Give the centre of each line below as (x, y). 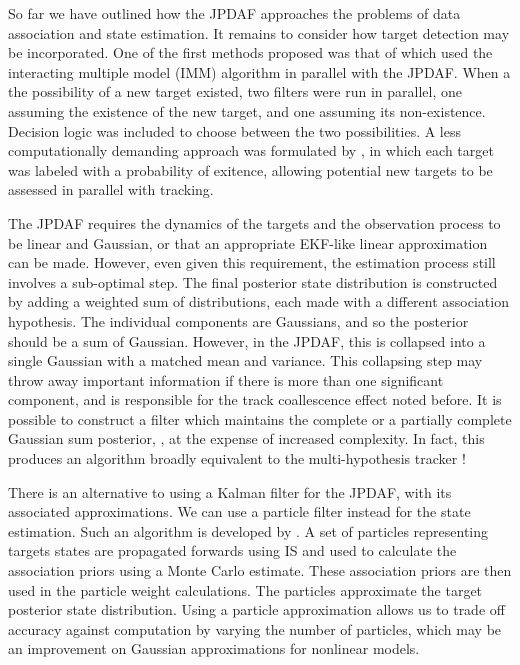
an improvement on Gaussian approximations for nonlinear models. (214, 648)
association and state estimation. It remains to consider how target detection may (259, 32)
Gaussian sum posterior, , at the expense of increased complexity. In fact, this (246, 438)
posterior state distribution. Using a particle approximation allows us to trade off (256, 609)
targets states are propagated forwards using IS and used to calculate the (232, 550)
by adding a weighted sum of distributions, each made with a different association (258, 301)
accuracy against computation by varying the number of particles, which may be (255, 628)
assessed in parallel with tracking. (111, 189)
